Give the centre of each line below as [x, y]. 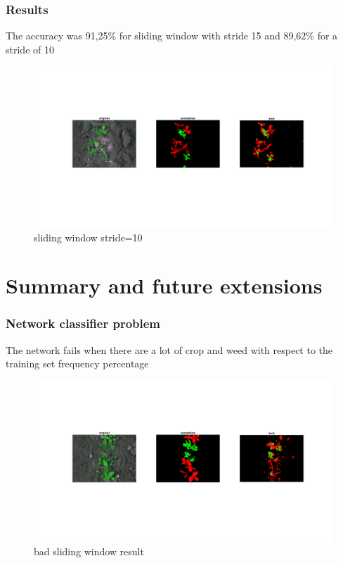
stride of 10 [30, 49]
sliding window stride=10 [88, 237]
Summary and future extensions [164, 285]
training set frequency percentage [77, 363]
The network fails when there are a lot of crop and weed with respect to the [169, 349]
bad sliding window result [89, 551]
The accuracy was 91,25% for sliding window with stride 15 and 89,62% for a [172, 36]
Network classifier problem [83, 323]
